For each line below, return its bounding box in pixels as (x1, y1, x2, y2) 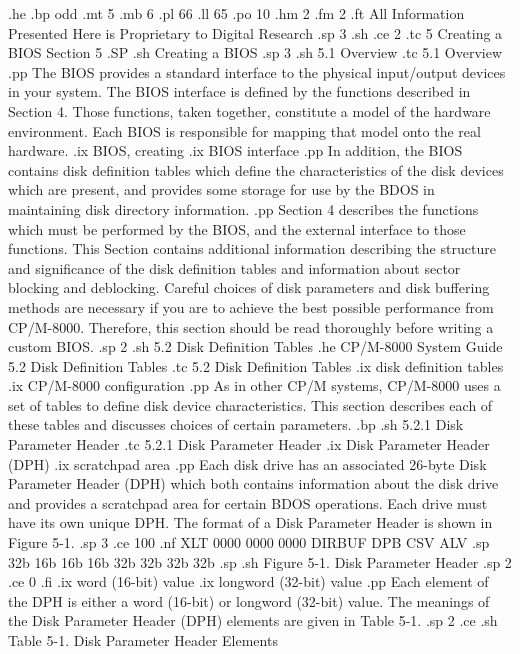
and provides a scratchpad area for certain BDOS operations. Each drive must (8, 492, 488, 513)
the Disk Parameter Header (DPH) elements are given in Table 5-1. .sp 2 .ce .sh (8, 610, 498, 631)
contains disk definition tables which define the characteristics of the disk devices (8, 159, 504, 180)
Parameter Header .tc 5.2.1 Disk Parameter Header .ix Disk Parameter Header (8, 434, 490, 455)
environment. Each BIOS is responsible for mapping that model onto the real (8, 120, 481, 141)
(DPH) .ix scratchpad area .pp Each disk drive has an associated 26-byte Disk (8, 453, 487, 474)
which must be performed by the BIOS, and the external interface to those (8, 218, 466, 239)
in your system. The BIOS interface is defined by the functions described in (8, 81, 471, 102)
